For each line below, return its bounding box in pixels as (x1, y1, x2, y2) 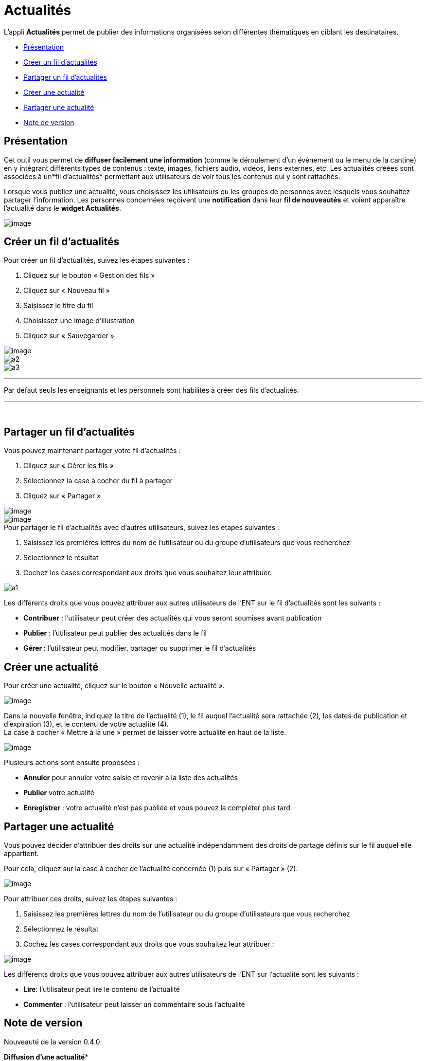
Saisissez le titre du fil (23, 301, 93, 310)
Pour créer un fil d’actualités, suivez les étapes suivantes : (4, 256, 190, 265)
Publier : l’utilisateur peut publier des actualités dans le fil (23, 629, 207, 638)
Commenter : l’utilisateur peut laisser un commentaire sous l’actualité (23, 1000, 245, 1008)
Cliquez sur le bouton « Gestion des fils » (23, 271, 155, 280)
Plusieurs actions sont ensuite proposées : (4, 758, 140, 767)
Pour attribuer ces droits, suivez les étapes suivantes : (4, 894, 177, 903)
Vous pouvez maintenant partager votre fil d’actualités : (4, 446, 181, 455)
